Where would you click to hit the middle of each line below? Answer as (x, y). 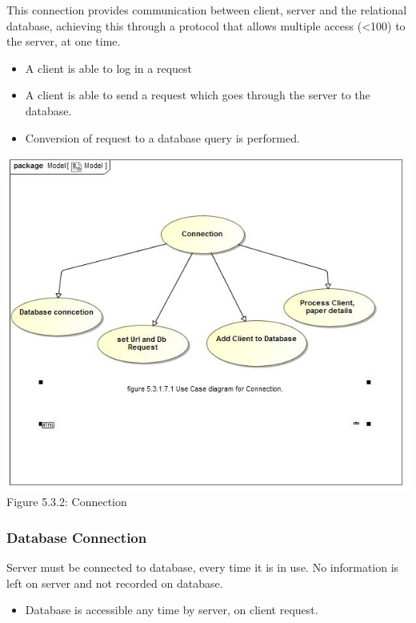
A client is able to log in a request (109, 68)
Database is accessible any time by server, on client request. (172, 610)
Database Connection (77, 537)
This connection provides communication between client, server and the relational (207, 10)
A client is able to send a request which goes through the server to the (198, 95)
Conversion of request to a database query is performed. (162, 137)
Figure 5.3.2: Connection (67, 502)
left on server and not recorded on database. (115, 583)
